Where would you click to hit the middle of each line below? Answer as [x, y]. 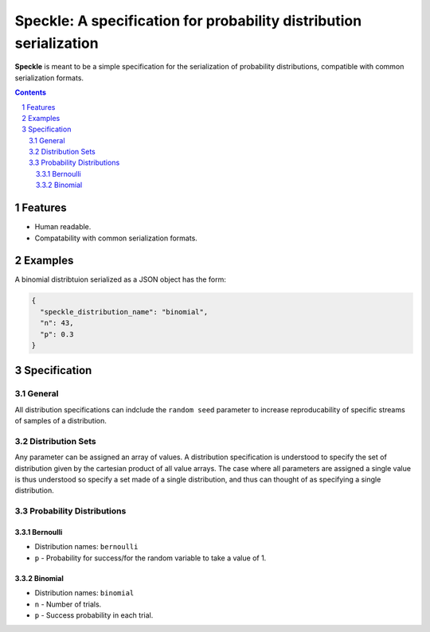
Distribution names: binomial [84, 593]
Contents [31, 92]
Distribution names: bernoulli [86, 547]
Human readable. [63, 227]
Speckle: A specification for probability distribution [188, 21]
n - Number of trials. [68, 604]
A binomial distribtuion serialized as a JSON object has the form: [120, 279]
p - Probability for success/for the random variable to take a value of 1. [150, 558]
